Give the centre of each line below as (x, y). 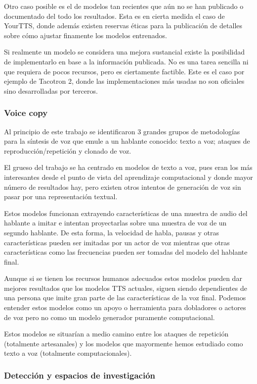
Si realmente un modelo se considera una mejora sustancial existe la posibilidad (125, 52)
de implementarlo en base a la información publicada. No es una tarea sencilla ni (126, 61)
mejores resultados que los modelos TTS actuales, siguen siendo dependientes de (126, 288)
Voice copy (26, 113)
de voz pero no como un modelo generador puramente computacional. (109, 317)
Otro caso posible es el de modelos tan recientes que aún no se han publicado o (124, 6)
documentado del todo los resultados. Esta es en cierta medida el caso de (114, 16)
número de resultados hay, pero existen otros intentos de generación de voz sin (123, 187)
